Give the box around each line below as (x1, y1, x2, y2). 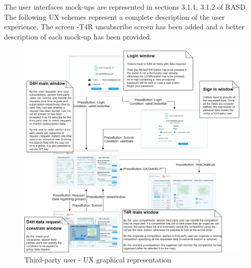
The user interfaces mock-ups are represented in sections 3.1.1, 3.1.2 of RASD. (4, 2, 247, 12)
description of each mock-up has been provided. (4, 31, 152, 41)
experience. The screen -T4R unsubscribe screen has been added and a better (4, 21, 245, 32)
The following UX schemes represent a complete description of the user (4, 11, 225, 22)
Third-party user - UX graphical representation (24, 254, 171, 264)
